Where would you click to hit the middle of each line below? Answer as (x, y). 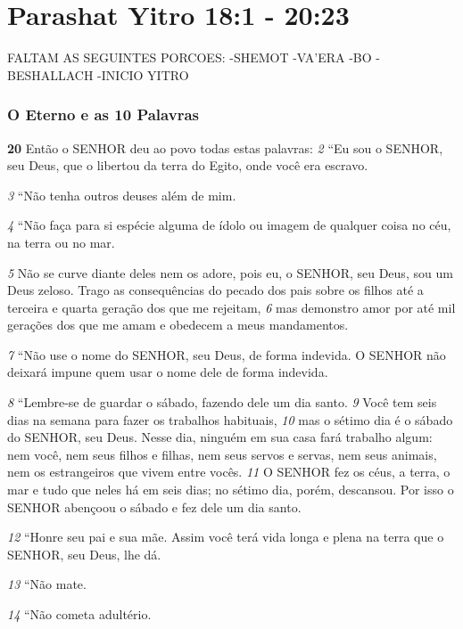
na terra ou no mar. (61, 242)
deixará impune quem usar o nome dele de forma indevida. (168, 372)
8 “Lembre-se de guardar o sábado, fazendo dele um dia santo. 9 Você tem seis (222, 402)
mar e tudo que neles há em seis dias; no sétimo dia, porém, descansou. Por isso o (231, 490)
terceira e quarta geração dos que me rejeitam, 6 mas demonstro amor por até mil (231, 307)
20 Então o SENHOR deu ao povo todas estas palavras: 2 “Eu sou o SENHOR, (225, 147)
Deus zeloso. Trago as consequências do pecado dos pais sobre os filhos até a (215, 290)
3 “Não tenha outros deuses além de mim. (122, 195)
